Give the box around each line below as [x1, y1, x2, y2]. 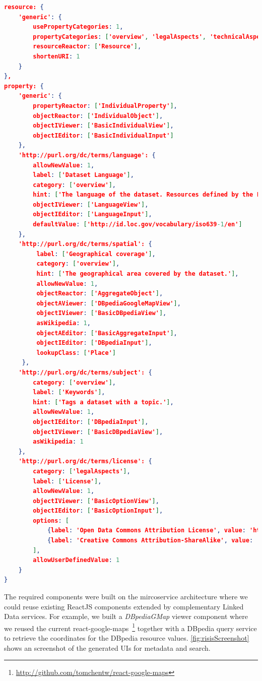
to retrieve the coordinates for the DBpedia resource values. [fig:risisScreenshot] [4, 633, 249, 643]
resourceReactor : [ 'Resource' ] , [33, 43, 142, 50]
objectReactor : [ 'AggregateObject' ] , [36, 290, 163, 297]
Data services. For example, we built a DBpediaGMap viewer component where [4, 611, 248, 622]
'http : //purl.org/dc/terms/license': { [18, 458, 152, 465]
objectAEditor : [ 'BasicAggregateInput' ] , [36, 329, 177, 337]
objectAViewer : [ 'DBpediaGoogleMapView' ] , [36, 299, 181, 307]
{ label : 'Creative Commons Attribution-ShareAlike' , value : [47, 537, 253, 544]
